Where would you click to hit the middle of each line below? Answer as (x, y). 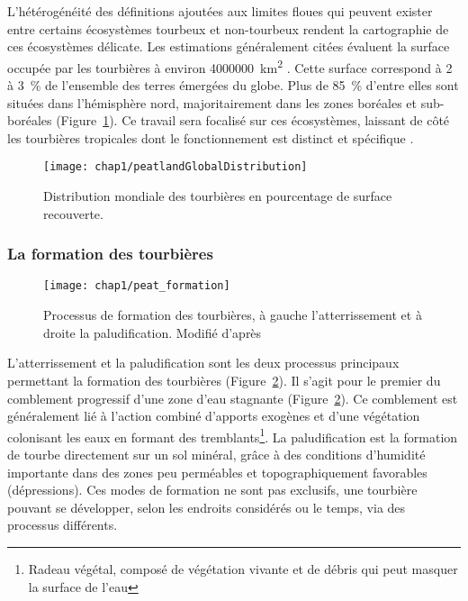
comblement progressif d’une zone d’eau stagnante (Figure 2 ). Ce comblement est (233, 398)
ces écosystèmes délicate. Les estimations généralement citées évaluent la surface (229, 46)
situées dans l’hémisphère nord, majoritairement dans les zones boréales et (212, 102)
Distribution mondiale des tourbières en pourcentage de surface (218, 196)
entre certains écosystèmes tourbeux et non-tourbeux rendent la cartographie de (228, 28)
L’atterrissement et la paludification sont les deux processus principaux (203, 363)
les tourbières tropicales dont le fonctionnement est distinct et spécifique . (211, 137)
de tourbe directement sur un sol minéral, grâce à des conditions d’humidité (216, 454)
